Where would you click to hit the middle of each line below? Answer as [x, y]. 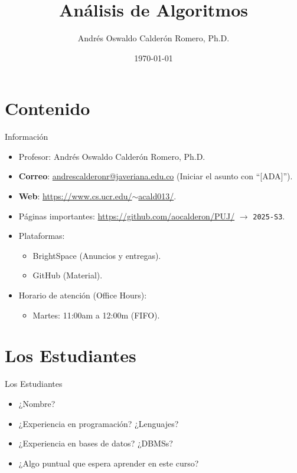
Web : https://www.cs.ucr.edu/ [75, 196]
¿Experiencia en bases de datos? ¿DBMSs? [96, 443]
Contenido [48, 108]
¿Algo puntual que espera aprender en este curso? [109, 463]
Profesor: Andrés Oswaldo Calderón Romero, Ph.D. [112, 156]
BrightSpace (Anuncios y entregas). [97, 255]
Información [27, 137]
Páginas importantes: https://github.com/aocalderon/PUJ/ [127, 216]
